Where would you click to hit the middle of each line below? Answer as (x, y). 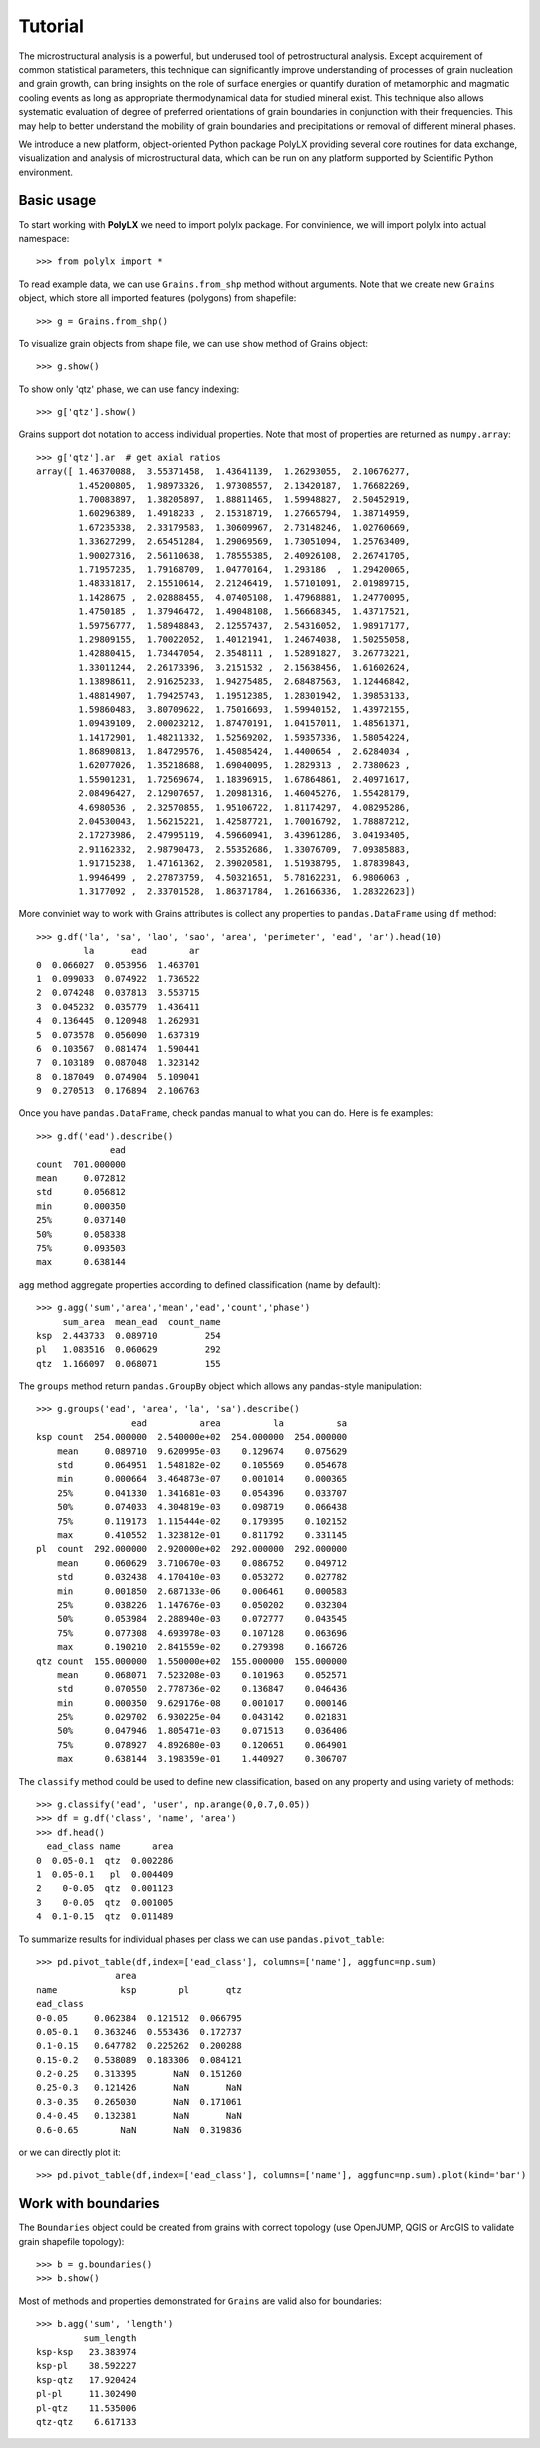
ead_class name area (110, 1846)
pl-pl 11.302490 (86, 2394)
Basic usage (57, 200)
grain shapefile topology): (71, 2241)
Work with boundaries (89, 2203)
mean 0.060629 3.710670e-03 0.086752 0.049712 (202, 1563)
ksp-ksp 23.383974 (86, 2352)
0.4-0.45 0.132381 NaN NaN (139, 2116)
